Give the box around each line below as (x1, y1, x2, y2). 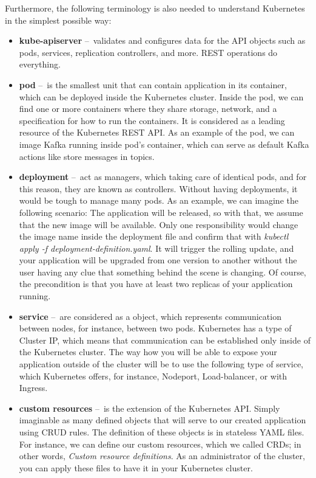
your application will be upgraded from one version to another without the (19, 254, 297, 266)
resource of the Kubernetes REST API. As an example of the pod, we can (19, 126, 295, 139)
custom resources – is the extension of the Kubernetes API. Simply (19, 401, 280, 414)
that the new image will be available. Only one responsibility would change (19, 218, 298, 230)
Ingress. (19, 381, 48, 394)
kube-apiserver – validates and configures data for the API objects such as (19, 34, 306, 47)
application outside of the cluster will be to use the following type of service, (19, 358, 304, 370)
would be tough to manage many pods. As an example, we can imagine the (19, 194, 298, 207)
